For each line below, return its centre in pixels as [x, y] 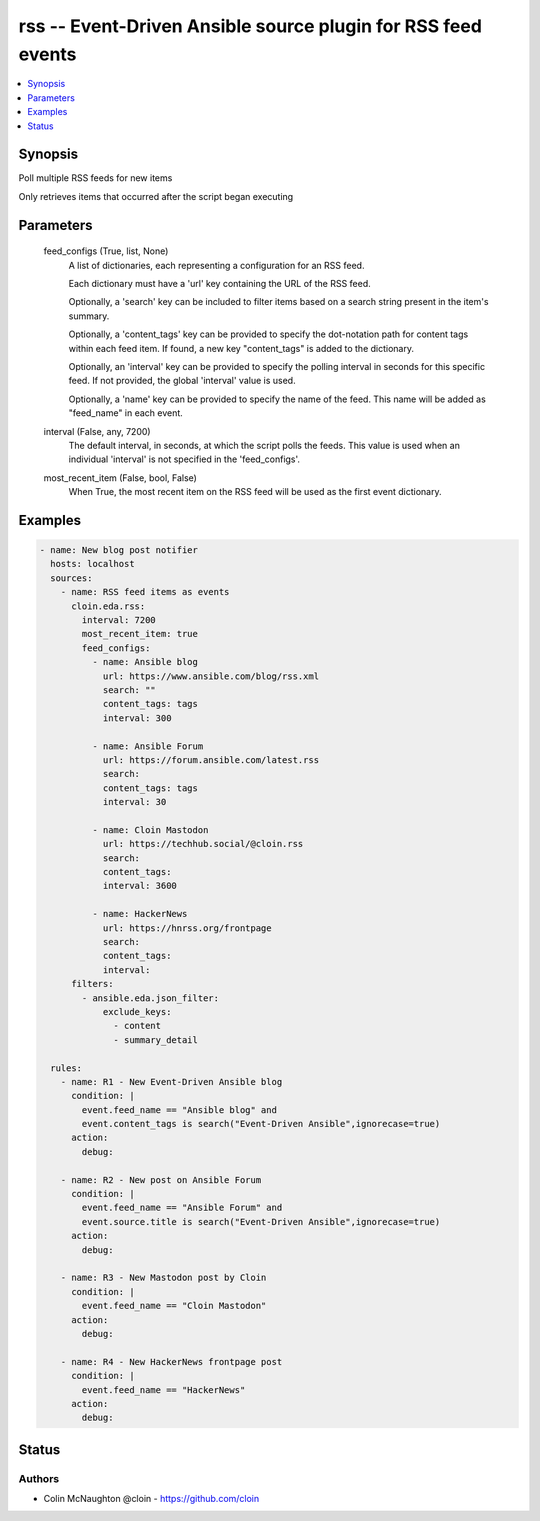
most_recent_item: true [140, 634]
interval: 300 [137, 718]
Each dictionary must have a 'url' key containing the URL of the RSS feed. [220, 283]
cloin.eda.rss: [108, 606]
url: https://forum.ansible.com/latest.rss [211, 759]
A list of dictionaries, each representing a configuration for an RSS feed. [216, 265]
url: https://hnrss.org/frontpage [187, 928]
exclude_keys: [137, 1011]
